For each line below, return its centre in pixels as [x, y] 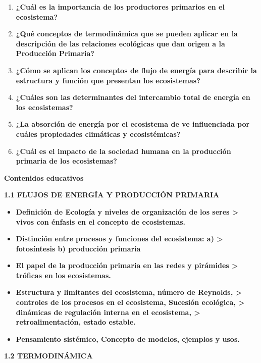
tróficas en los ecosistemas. [63, 275]
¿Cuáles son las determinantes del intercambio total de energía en [133, 97]
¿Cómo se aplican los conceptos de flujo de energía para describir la [136, 70]
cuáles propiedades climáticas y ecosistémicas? [98, 134]
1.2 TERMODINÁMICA [48, 356]
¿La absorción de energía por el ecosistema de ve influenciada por [133, 124]
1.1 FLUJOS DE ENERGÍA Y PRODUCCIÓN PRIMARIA [112, 195]
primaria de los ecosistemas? [66, 161]
